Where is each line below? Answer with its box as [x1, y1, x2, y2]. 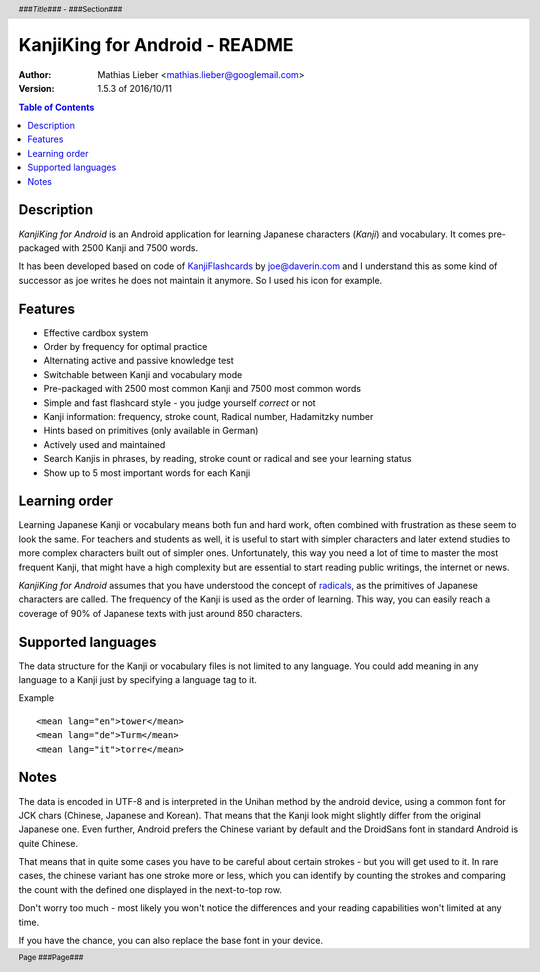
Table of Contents [18, 101, 95, 113]
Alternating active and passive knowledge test [43, 355, 234, 367]
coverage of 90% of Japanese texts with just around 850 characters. [18, 607, 304, 619]
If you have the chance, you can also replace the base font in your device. [18, 935, 324, 947]
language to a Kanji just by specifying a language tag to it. [18, 674, 257, 686]
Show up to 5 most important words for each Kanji [43, 466, 251, 479]
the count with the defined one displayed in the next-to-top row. [18, 883, 282, 895]
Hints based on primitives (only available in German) [43, 425, 259, 437]
